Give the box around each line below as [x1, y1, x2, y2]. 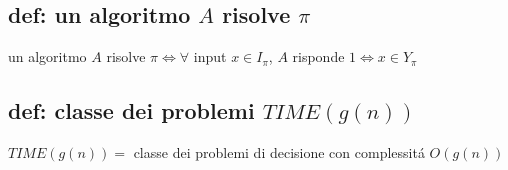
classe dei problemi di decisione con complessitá [133, 142, 425, 162]
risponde [292, 46, 345, 67]
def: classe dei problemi [8, 95, 255, 126]
